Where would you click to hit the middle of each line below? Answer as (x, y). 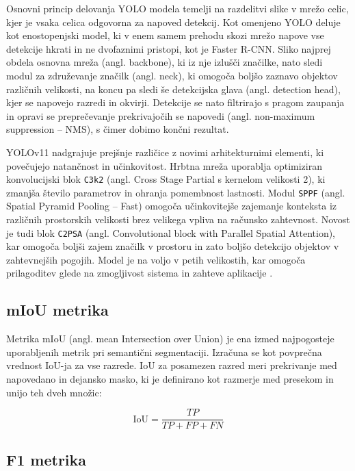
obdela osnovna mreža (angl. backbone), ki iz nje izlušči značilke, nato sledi (165, 62)
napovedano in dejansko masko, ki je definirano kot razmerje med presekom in (170, 379)
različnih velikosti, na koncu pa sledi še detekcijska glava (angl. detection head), (173, 89)
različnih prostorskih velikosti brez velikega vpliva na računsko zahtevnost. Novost (178, 219)
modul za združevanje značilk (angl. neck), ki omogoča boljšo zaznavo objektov (172, 75)
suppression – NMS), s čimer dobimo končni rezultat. (118, 129)
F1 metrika (47, 459)
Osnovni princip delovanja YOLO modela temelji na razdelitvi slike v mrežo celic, (177, 8)
